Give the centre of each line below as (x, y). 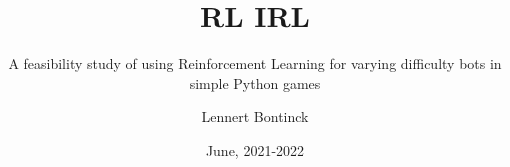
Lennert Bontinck (255, 116)
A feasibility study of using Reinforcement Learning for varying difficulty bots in (255, 63)
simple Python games (255, 82)
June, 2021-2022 (255, 149)
